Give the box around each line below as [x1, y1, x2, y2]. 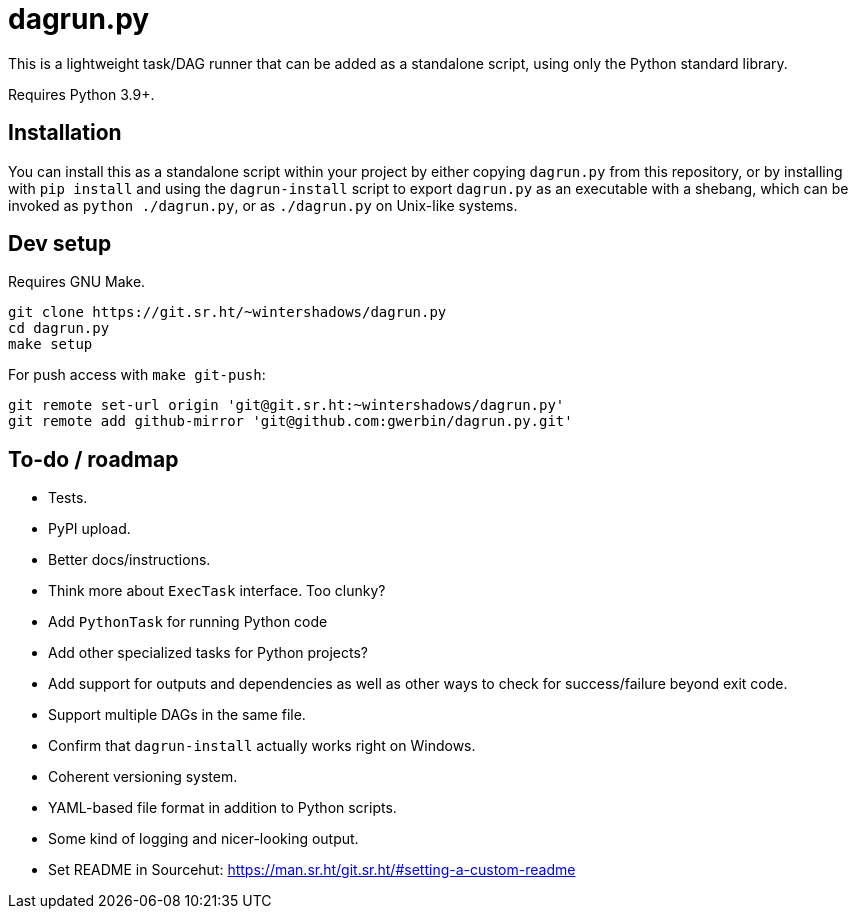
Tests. [48, 489, 88, 507]
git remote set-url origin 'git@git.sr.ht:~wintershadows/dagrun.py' [8, 397, 565, 414]
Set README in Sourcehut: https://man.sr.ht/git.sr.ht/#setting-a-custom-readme [48, 861, 576, 879]
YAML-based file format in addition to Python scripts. [48, 799, 397, 817]
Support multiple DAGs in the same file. [48, 706, 306, 724]
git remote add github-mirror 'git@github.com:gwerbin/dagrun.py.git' [8, 413, 573, 430]
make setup [8, 336, 93, 353]
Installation [8, 120, 122, 146]
